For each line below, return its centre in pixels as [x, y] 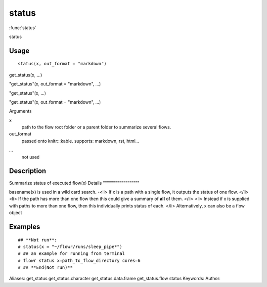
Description [28, 171]
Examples [25, 226]
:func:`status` [23, 28]
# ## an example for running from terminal [71, 254]
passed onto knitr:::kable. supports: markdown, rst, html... [80, 141]
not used [30, 157]
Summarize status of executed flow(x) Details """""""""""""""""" [74, 183]
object [16, 213]
